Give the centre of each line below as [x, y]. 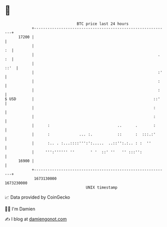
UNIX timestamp [102, 187]
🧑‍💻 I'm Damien [20, 209]
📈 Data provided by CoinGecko [37, 197]
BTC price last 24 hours [103, 24]
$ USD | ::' [82, 99]
